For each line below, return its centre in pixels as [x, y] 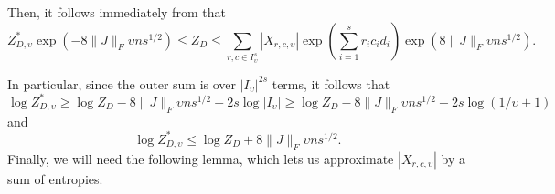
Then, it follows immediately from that [117, 12]
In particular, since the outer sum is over [122, 83]
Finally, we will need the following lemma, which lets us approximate [201, 158]
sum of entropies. [55, 178]
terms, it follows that [331, 83]
